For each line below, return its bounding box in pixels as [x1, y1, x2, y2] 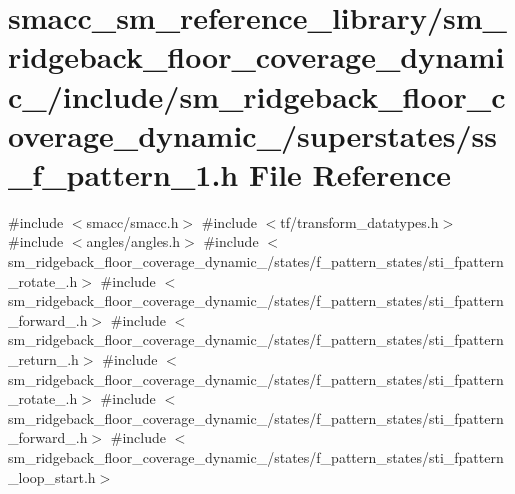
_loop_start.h [8, 466, 96, 487]
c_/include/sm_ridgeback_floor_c [8, 75, 506, 116]
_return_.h [8, 349, 79, 370]
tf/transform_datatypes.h [280, 211, 439, 232]
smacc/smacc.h [86, 211, 179, 232]
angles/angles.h [86, 231, 181, 252]
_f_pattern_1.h [8, 153, 239, 194]
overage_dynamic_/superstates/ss [8, 114, 497, 155]
